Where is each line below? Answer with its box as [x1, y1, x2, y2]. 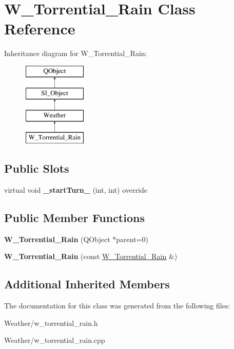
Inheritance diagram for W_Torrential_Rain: [4, 48, 147, 59]
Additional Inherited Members [4, 276, 170, 292]
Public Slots [4, 160, 69, 176]
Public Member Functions [4, 209, 145, 225]
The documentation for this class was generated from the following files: [4, 300, 230, 311]
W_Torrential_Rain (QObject [4, 233, 110, 244]
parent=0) [116, 233, 148, 244]
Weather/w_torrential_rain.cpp [4, 335, 105, 345]
